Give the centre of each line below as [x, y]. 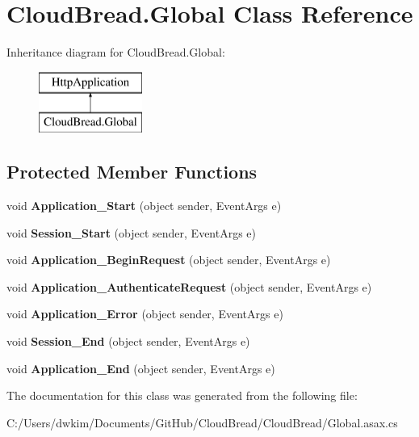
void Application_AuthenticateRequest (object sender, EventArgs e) [189, 286]
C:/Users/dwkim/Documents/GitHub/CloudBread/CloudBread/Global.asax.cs [202, 422]
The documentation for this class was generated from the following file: [182, 395]
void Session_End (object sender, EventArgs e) [128, 341]
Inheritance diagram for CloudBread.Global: [116, 52]
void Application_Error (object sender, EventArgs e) [145, 314]
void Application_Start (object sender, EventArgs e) [144, 206]
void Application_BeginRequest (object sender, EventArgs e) [169, 260]
